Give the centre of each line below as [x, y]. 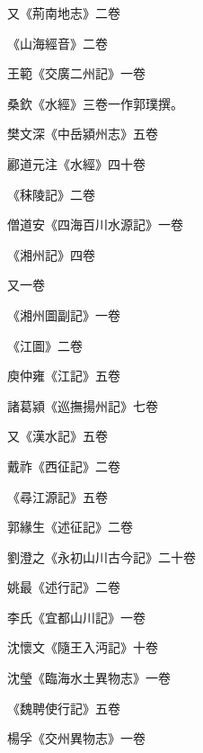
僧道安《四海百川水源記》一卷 [95, 224]
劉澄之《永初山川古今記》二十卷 [101, 556]
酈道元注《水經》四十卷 [76, 163]
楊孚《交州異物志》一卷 [76, 738]
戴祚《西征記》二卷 [64, 466]
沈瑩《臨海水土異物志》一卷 [89, 678]
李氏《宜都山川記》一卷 [76, 617]
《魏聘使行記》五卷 [64, 708]
